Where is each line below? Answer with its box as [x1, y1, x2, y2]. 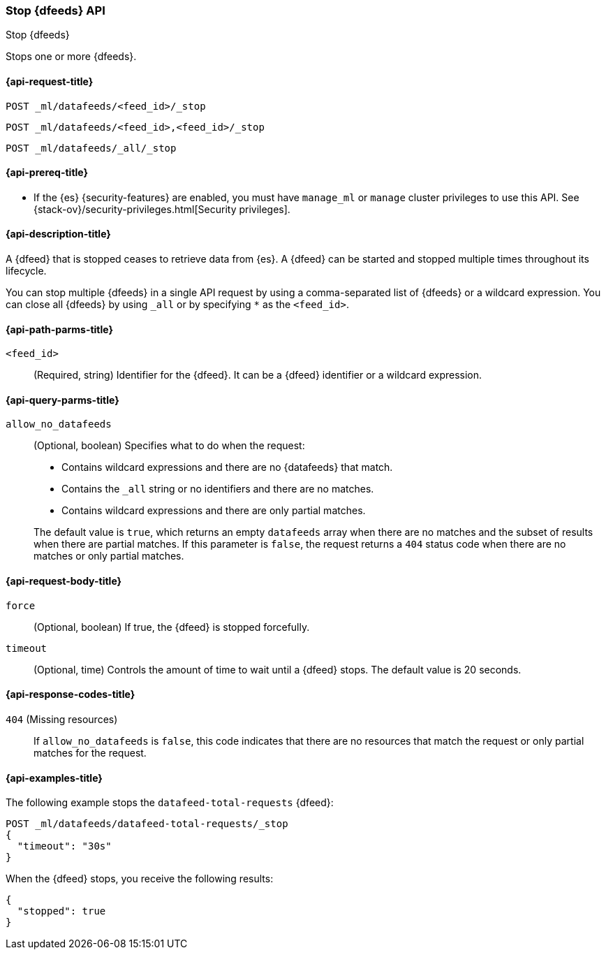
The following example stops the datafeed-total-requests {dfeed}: [6, 796, 334, 809]
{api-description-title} [6, 228, 111, 240]
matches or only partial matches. [34, 550, 184, 562]
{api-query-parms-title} [6, 393, 119, 406]
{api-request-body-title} [6, 575, 122, 588]
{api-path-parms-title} [6, 323, 114, 335]
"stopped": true [17, 905, 106, 917]
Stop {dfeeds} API [6, 3, 105, 17]
